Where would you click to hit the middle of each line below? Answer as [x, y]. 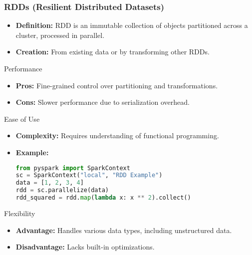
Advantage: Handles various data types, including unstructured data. [124, 230]
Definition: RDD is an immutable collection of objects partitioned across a [132, 25]
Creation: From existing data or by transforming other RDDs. [113, 52]
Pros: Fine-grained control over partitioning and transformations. [117, 85]
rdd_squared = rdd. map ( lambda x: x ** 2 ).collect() [103, 198]
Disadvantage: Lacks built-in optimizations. [85, 247]
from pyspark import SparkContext [73, 168]
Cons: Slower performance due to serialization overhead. [103, 102]
